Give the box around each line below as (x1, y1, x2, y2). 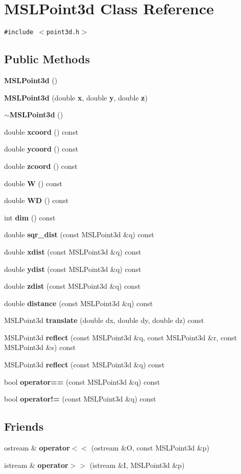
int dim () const (4, 212, 56, 222)
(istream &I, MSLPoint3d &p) (89, 459, 185, 470)
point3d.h (46, 29, 80, 36)
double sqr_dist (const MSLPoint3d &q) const (4, 229, 154, 240)
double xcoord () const (4, 126, 79, 137)
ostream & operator (4, 442, 70, 453)
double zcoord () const (4, 160, 78, 171)
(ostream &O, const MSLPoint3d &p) (91, 442, 209, 453)
